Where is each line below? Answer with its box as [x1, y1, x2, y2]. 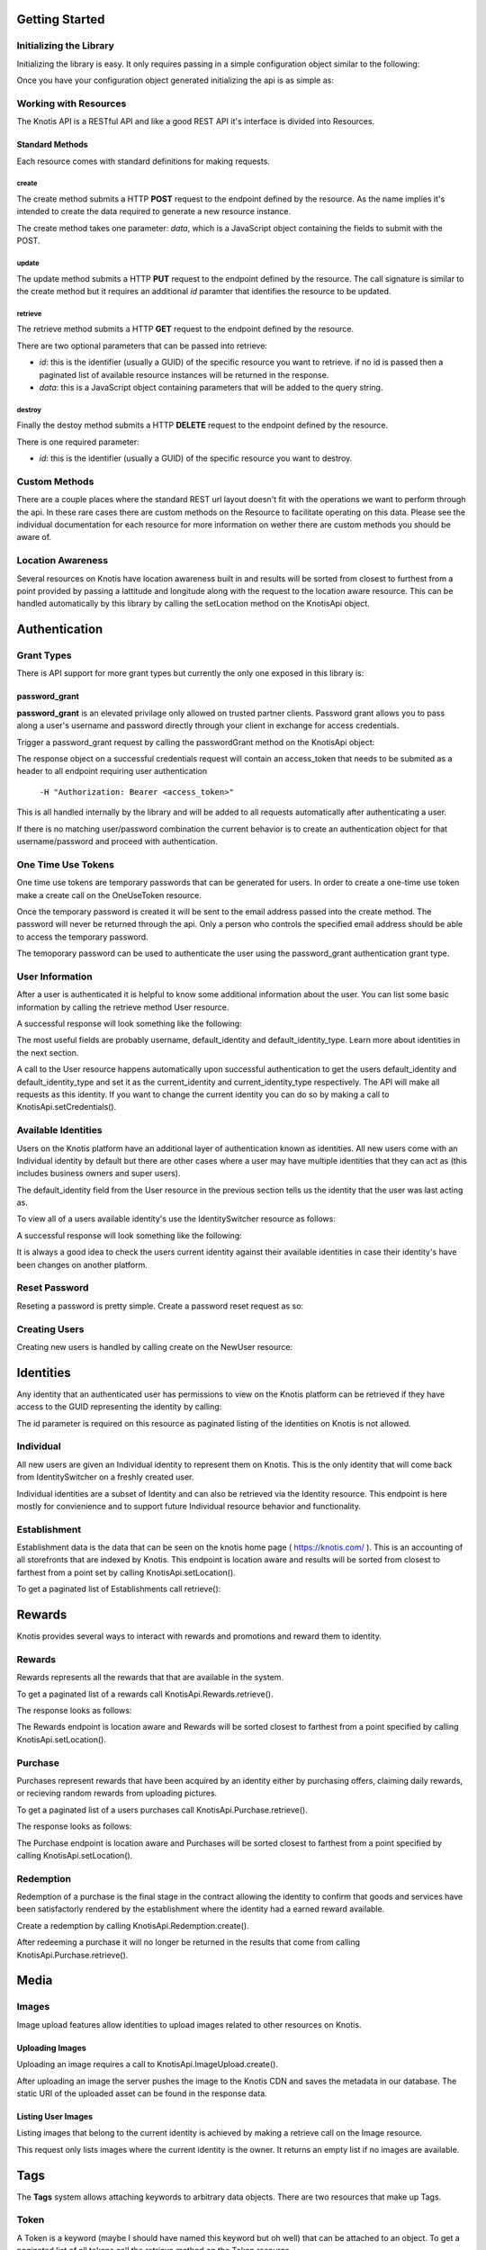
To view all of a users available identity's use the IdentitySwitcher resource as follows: [16, 1213, 337, 1224]
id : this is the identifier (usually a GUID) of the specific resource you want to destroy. [39, 453, 353, 463]
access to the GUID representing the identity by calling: [16, 1401, 222, 1412]
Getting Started [16, 12, 105, 27]
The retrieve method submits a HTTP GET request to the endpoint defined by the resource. [16, 324, 355, 335]
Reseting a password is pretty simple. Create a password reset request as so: [16, 1300, 304, 1311]
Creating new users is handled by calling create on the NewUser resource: [16, 1341, 292, 1352]
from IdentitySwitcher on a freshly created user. [16, 1471, 194, 1482]
